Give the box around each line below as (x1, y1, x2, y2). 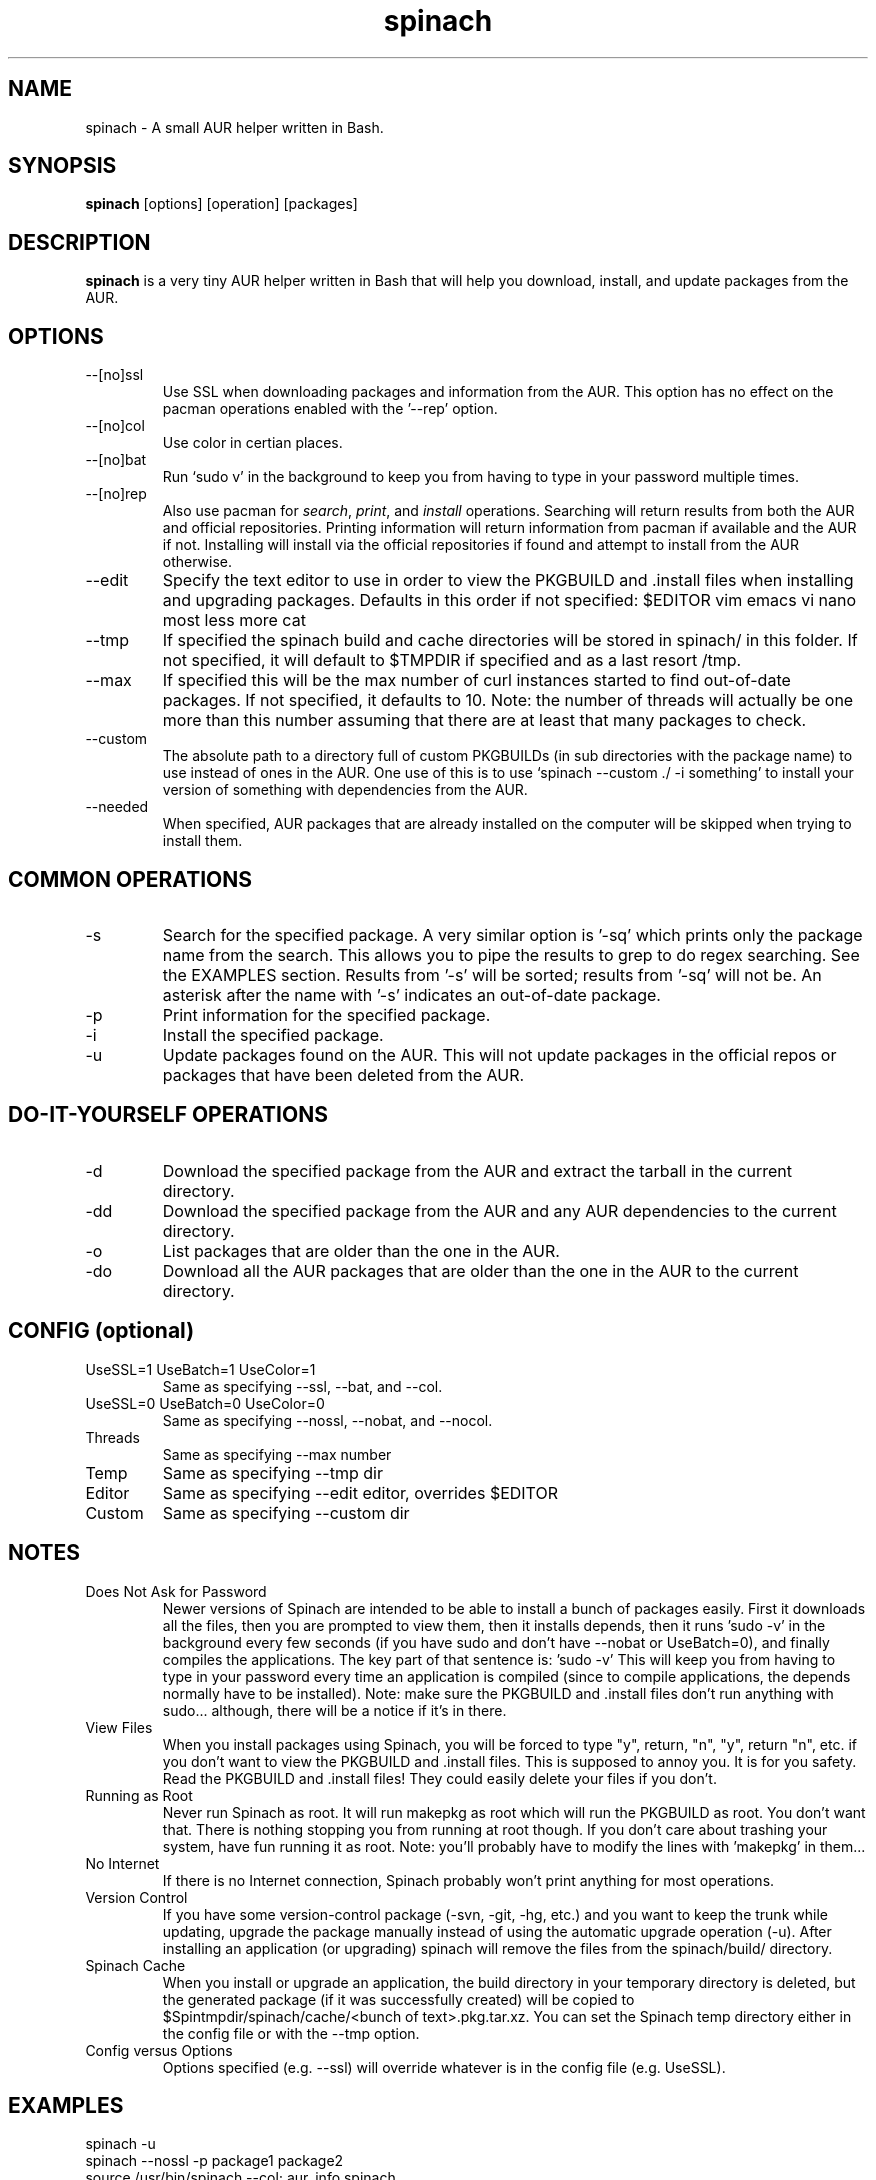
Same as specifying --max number (162, 1445, 392, 1463)
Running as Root (85, 1786, 193, 1804)
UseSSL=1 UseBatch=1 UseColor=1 (85, 1360, 316, 1378)
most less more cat (162, 610, 306, 631)
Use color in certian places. (162, 434, 343, 452)
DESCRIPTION (8, 229, 151, 255)
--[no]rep (85, 485, 147, 503)
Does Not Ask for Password (85, 1582, 267, 1600)
